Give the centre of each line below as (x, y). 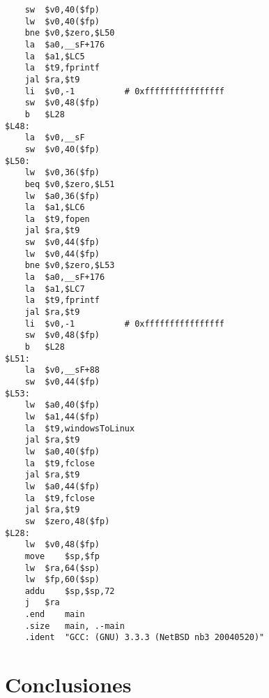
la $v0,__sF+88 (62, 370)
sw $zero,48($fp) (67, 521)
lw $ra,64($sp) (62, 568)
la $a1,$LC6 (55, 208)
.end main (55, 615)
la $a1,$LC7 (55, 289)
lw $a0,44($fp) (62, 486)
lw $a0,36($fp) (62, 196)
